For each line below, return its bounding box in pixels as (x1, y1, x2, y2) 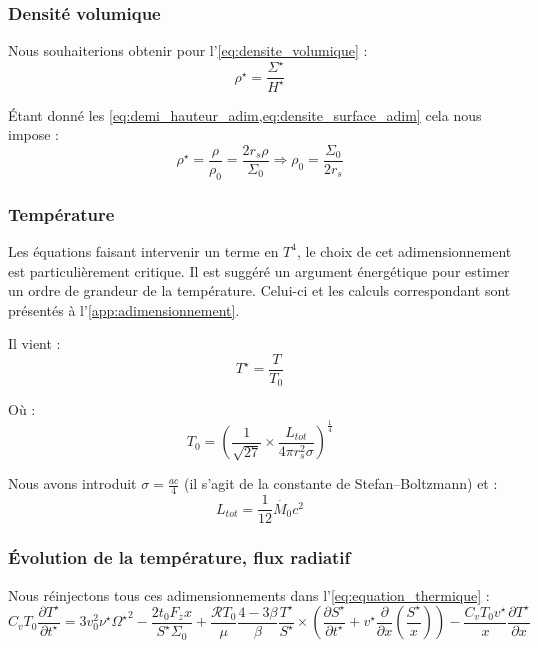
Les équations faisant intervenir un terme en (8, 240, 279, 261)
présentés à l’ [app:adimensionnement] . (8, 299, 240, 320)
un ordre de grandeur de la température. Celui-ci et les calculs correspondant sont (8, 280, 511, 301)
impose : (8, 124, 60, 145)
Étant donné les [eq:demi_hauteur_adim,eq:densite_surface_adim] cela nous (8, 104, 482, 125)
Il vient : (8, 333, 61, 354)
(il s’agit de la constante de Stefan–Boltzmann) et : (183, 473, 498, 494)
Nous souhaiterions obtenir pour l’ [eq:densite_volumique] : (8, 40, 368, 61)
